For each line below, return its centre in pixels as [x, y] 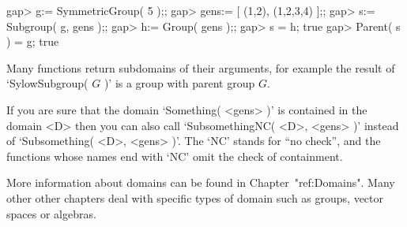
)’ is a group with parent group [179, 83]
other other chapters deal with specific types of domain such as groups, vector [195, 197]
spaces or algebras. [51, 213]
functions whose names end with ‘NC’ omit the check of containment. [175, 156]
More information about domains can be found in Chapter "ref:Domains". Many [201, 182]
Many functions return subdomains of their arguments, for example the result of [201, 67]
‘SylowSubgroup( [47, 83]
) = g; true [33, 41]
